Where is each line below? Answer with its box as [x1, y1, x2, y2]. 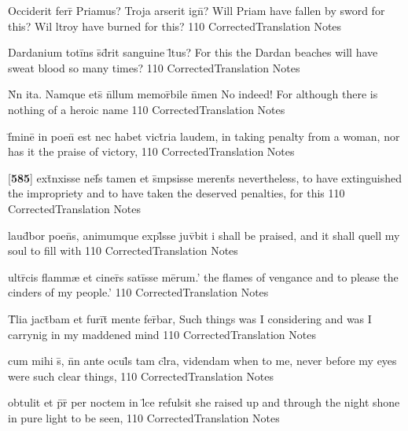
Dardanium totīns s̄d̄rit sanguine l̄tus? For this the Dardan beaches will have [8, 44, 378, 61]
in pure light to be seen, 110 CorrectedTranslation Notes [8, 409, 280, 425]
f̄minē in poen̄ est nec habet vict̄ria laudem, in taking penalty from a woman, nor [8, 127, 400, 144]
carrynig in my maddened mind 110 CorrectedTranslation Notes [8, 326, 316, 342]
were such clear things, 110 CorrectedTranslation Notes [8, 367, 274, 384]
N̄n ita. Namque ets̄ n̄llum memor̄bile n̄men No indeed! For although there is [8, 86, 378, 102]
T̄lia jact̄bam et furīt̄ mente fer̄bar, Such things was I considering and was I [8, 310, 372, 326]
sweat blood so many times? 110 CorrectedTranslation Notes [8, 59, 300, 76]
